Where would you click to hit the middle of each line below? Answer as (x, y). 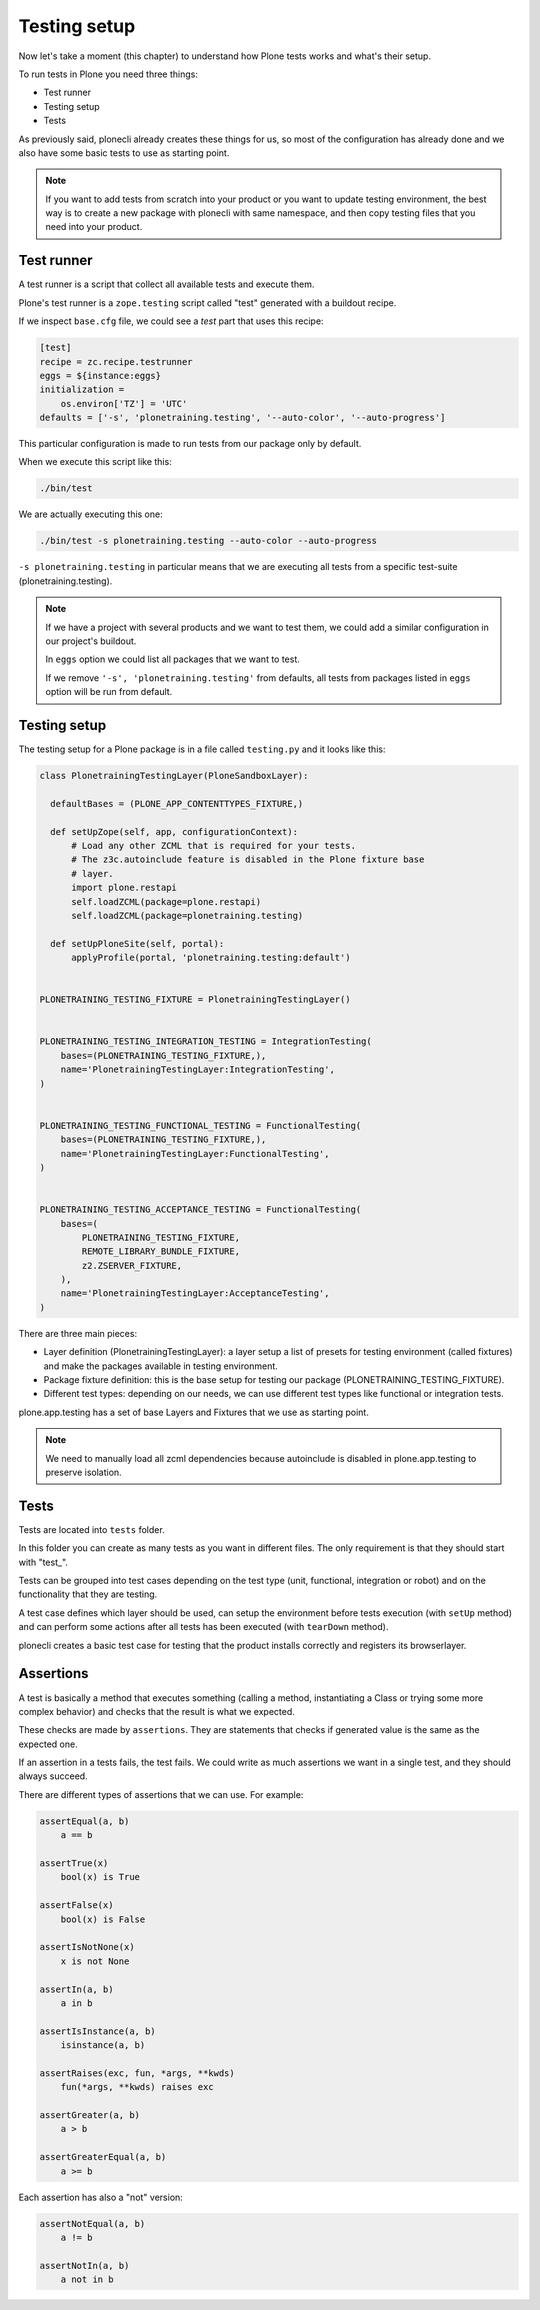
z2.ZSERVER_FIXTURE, (132, 1265)
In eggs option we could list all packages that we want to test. (172, 659)
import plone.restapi (124, 888)
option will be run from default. (109, 692)
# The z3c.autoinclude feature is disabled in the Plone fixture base (248, 859)
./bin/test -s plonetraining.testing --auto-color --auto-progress (208, 541)
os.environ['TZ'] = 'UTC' (124, 403)
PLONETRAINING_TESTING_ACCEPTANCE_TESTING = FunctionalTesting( (200, 1209)
